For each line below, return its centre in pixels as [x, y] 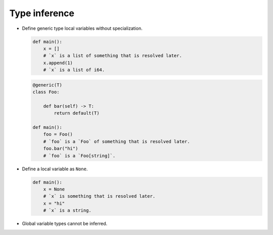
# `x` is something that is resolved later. [99, 196]
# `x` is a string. [67, 210]
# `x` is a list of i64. [74, 70]
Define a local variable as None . [55, 169]
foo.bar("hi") [61, 149]
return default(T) [77, 113]
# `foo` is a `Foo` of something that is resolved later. [117, 141]
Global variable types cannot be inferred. [65, 224]
